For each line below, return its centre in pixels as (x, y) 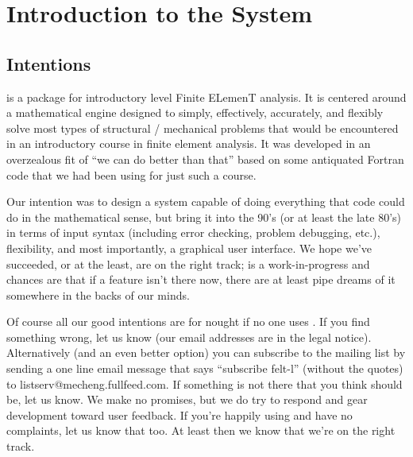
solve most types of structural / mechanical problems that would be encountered (203, 128)
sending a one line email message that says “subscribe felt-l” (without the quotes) (205, 368)
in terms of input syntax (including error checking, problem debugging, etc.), (193, 232)
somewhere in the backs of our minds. (98, 294)
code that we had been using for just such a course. (131, 174)
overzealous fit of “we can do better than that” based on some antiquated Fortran (205, 159)
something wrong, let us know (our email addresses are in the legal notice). (189, 337)
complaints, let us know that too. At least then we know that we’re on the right (201, 430)
